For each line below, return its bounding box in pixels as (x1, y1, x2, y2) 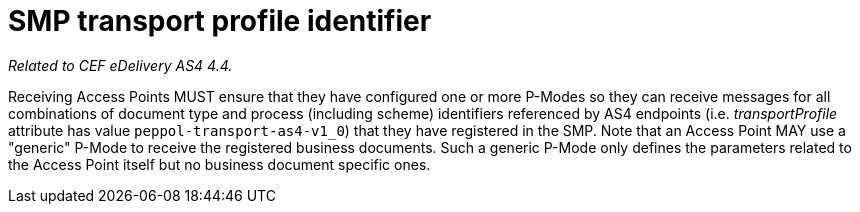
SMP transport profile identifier (8, 4, 432, 38)
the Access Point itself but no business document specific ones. (8, 155, 431, 173)
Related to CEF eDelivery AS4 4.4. (8, 56, 233, 74)
